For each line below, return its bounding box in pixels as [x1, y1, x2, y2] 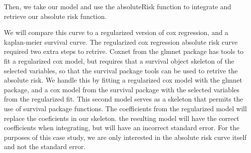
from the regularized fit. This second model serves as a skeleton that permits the [4, 94, 243, 104]
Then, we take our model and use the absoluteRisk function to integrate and [4, 1, 232, 11]
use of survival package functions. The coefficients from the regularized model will [4, 103, 247, 113]
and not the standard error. [4, 141, 86, 152]
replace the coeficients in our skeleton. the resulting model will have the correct [4, 113, 239, 123]
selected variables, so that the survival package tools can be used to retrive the [4, 65, 238, 75]
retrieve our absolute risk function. [4, 11, 107, 21]
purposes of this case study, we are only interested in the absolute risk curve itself [4, 132, 247, 142]
